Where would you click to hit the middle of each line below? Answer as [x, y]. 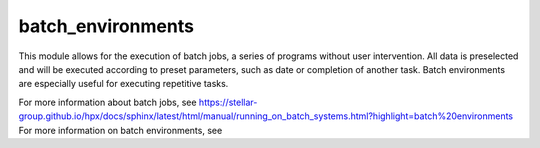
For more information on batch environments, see [120, 130]
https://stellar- [228, 102]
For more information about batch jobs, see [107, 102]
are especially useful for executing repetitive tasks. [123, 84]
